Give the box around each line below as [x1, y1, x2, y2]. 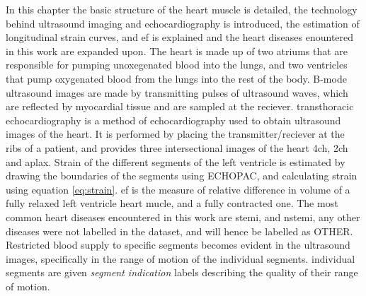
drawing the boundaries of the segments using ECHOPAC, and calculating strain [6, 168, 358, 183]
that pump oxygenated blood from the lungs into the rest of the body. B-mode [6, 71, 347, 85]
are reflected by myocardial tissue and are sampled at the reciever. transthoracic [6, 99, 354, 114]
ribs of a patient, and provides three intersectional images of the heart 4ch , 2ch [6, 140, 348, 155]
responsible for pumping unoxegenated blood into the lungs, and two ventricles [6, 57, 348, 72]
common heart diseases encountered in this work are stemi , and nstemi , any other [6, 209, 360, 224]
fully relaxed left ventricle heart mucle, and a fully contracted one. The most [6, 196, 338, 211]
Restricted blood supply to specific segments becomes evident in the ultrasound [6, 237, 350, 252]
